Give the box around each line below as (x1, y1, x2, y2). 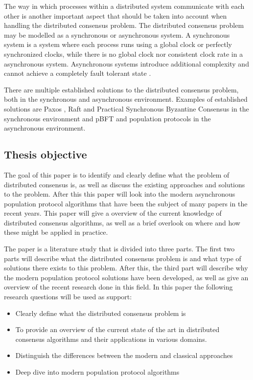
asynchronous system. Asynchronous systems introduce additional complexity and (4, 58, 249, 68)
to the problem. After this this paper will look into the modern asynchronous (4, 189, 235, 199)
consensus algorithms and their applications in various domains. (15, 334, 207, 344)
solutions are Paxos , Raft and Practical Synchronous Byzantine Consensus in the (4, 103, 249, 113)
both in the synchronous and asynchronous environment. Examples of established (4, 94, 248, 104)
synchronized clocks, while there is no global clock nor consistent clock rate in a (4, 48, 243, 59)
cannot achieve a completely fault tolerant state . (4, 68, 151, 78)
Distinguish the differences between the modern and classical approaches (15, 350, 233, 360)
